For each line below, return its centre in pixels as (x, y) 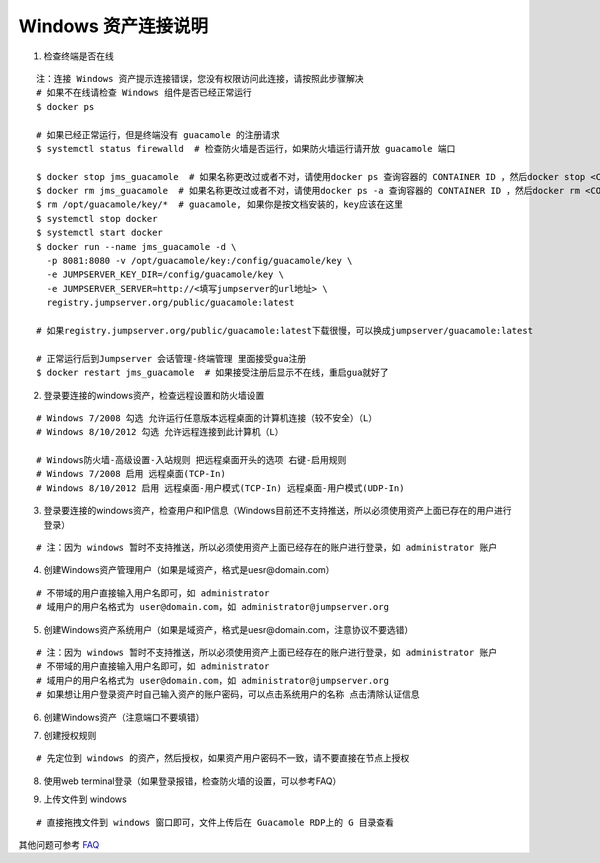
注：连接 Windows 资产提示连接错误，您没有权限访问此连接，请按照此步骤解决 (200, 78)
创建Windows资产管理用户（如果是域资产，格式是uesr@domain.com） (189, 570)
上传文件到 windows (85, 799)
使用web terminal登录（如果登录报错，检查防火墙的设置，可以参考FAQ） (192, 781)
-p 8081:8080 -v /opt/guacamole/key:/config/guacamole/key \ (199, 261)
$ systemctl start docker (100, 233)
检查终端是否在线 (78, 56)
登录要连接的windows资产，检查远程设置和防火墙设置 (154, 395)
